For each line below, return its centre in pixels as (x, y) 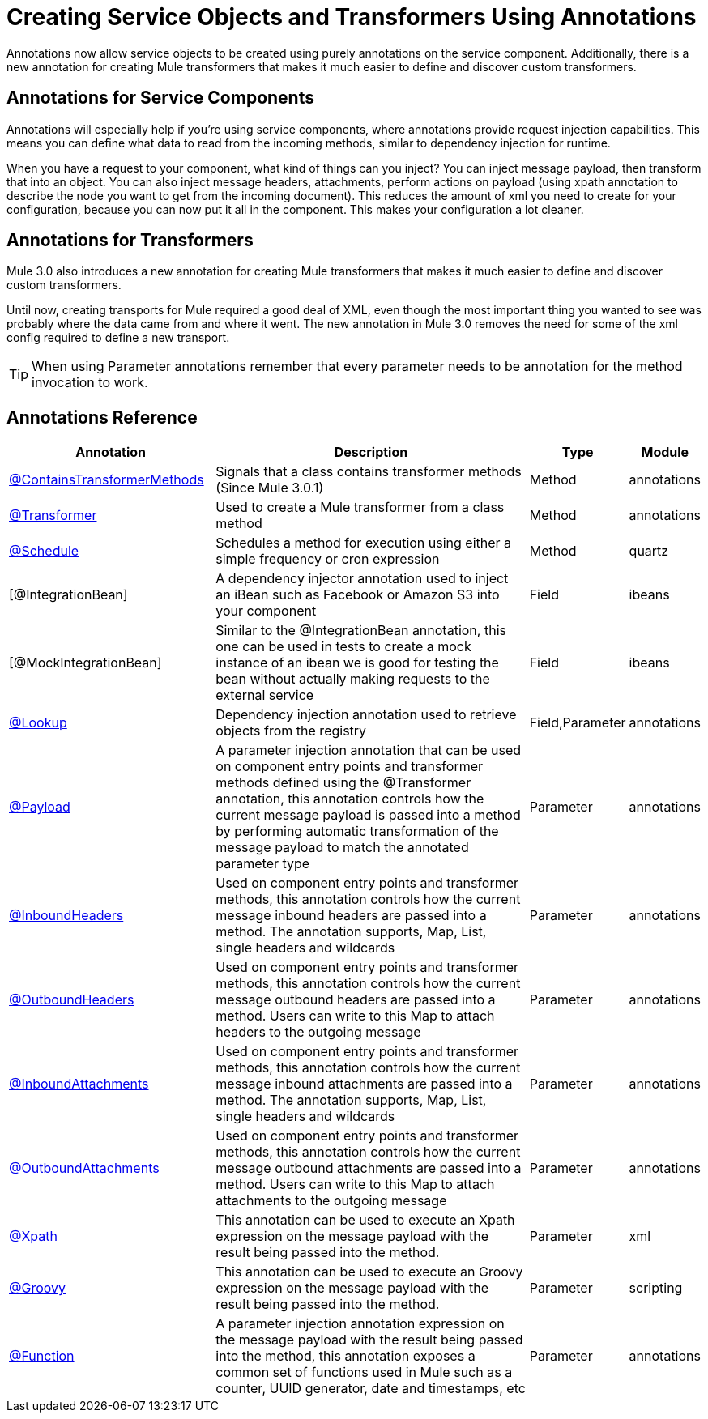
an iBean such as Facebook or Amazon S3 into (358, 595)
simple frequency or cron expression (328, 559)
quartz (649, 551)
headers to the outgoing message (318, 1032)
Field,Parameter (578, 723)
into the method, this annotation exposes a (345, 1356)
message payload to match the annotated (342, 848)
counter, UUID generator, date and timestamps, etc (371, 1389)
